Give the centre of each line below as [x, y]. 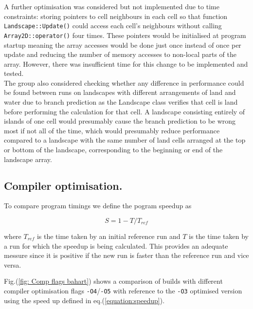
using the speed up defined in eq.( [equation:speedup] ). [84, 300]
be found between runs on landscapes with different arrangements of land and [120, 92]
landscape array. [28, 159]
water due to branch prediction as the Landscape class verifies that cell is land [121, 102]
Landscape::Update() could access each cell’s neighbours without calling [113, 26]
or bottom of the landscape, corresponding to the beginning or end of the [113, 150]
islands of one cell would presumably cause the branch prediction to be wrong [120, 121]
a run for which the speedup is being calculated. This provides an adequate [116, 245]
